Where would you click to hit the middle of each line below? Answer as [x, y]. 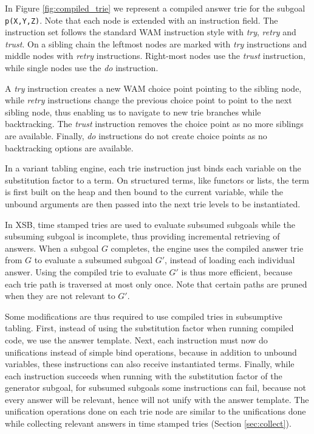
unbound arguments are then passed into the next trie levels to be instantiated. [153, 203]
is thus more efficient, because [237, 271]
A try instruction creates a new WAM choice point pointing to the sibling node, [153, 88]
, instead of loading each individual [230, 260]
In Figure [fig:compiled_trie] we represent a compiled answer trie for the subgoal [155, 8]
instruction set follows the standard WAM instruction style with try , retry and [151, 32]
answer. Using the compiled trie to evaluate [86, 271]
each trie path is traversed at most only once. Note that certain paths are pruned [156, 284]
